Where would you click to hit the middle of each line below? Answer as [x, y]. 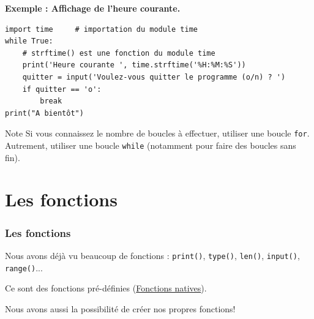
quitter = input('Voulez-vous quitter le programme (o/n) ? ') [154, 77]
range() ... [24, 267]
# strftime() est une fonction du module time [119, 53]
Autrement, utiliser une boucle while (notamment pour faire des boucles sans [151, 145]
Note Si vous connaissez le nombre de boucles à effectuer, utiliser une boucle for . [157, 133]
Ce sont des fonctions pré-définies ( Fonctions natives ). [106, 288]
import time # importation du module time [101, 29]
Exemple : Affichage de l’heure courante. [93, 8]
